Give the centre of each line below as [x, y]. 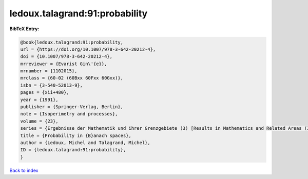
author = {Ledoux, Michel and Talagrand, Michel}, [85, 143]
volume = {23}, [39, 121]
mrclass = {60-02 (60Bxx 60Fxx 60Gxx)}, [72, 78]
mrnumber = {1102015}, [49, 71]
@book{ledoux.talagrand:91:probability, [72, 42]
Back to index [24, 170]
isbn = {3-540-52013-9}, [52, 85]
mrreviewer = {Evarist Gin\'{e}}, [64, 64]
